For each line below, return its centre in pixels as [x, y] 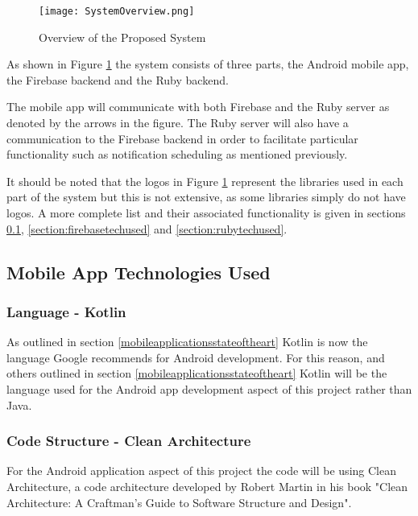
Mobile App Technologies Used [139, 272]
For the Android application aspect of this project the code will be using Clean [201, 471]
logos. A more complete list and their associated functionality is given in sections [206, 213]
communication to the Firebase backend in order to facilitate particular [182, 138]
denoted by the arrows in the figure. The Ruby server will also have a [178, 123]
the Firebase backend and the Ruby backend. [118, 79]
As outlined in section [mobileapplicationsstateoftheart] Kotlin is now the [187, 342]
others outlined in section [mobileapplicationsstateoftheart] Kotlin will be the [197, 373]
